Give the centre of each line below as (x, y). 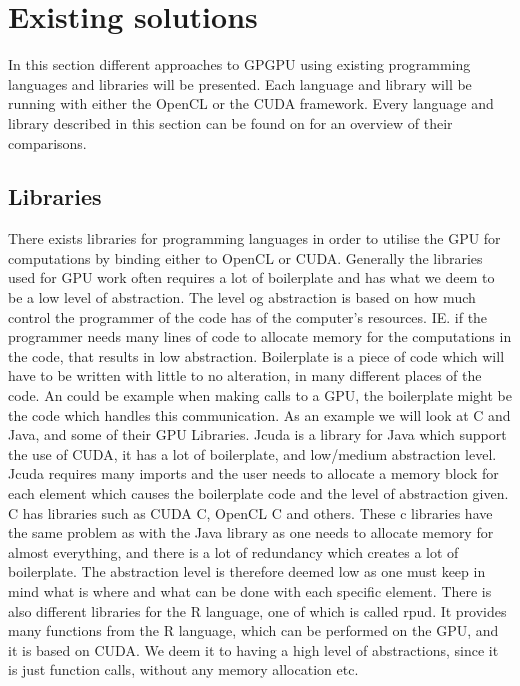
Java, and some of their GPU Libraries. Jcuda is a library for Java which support (257, 434)
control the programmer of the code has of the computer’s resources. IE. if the (248, 316)
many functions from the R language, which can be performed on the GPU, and (253, 630)
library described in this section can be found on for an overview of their (230, 122)
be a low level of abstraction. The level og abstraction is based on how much (242, 297)
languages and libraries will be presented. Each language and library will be (240, 83)
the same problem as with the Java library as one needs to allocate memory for (251, 532)
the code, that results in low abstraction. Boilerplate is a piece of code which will (256, 355)
